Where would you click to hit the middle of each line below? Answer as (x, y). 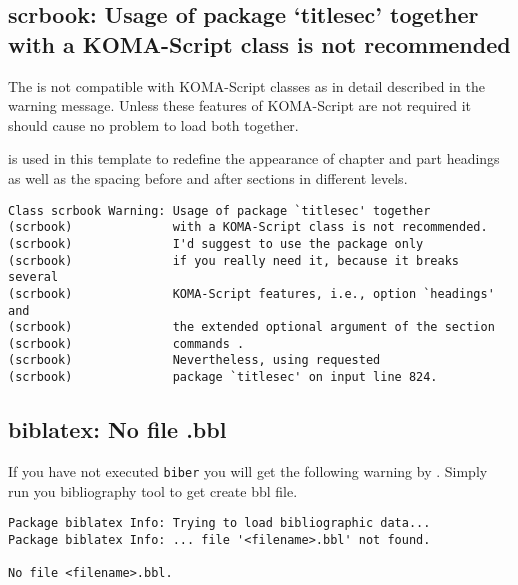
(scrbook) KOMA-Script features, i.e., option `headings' (251, 293)
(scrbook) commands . (126, 343)
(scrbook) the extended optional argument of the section (251, 327)
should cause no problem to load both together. (153, 124)
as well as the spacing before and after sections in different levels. (208, 177)
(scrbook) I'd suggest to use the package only (216, 243)
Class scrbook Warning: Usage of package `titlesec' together (219, 210)
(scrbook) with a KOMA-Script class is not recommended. (248, 227)
